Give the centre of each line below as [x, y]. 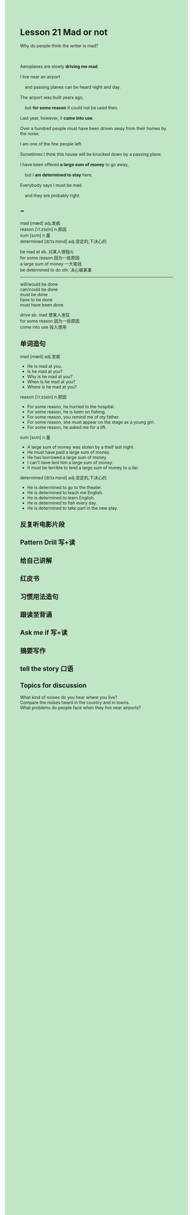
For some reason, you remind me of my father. [73, 417]
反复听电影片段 [42, 524]
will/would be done [39, 284]
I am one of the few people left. [51, 144]
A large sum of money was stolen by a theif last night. [81, 447]
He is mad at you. [45, 366]
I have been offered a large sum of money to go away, [74, 164]
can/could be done [39, 289]
